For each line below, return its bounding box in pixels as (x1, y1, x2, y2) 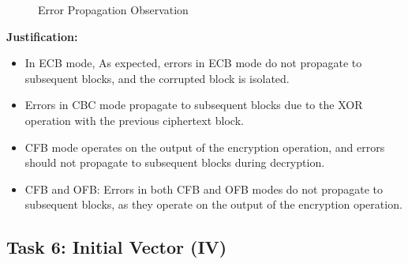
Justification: (6, 28, 78, 44)
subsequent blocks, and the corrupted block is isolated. (24, 70, 290, 86)
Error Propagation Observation (38, 2, 189, 17)
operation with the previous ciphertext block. (24, 111, 244, 128)
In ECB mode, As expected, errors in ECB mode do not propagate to (24, 55, 362, 71)
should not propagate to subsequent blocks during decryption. (24, 154, 325, 171)
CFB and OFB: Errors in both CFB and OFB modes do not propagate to (24, 180, 383, 197)
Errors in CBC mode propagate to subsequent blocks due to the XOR (24, 96, 363, 113)
